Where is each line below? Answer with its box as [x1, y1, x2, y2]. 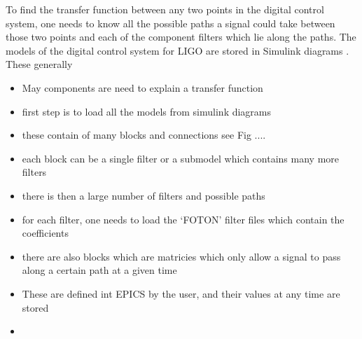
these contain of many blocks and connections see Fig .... [22, 127, 266, 142]
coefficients [22, 226, 69, 240]
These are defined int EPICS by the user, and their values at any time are [22, 286, 340, 300]
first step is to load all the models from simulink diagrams [22, 104, 272, 118]
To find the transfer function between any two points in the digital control [6, 2, 324, 16]
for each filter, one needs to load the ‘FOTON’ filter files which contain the [22, 212, 344, 226]
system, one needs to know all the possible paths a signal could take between [6, 15, 335, 30]
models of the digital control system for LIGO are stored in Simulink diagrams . [6, 43, 349, 57]
